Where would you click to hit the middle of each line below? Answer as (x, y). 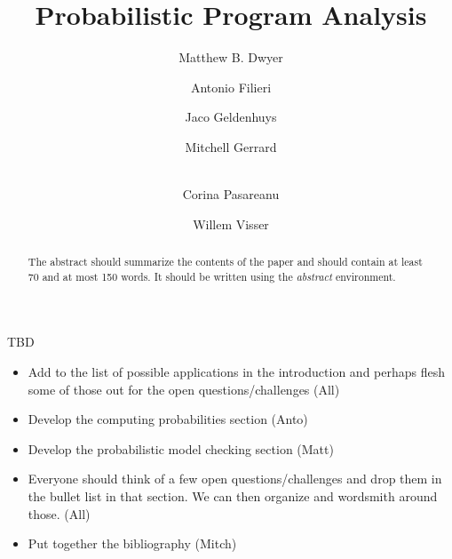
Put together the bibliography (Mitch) (132, 543)
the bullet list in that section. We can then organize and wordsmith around (233, 495)
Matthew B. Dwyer (231, 57)
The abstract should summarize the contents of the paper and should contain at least (225, 262)
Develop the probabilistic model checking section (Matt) (181, 448)
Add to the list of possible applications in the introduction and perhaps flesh (237, 371)
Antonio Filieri (231, 87)
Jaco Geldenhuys (231, 117)
